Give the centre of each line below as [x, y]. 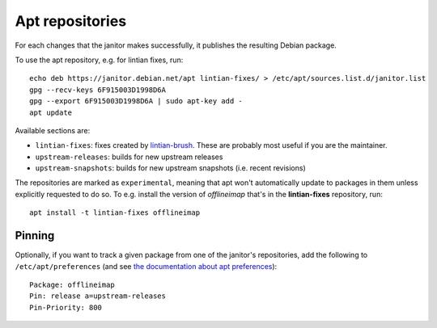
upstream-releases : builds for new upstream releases [129, 157]
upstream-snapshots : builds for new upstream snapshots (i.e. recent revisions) [171, 168]
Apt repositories [71, 21]
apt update [51, 112]
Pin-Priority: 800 [66, 307]
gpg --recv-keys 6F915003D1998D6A [98, 90]
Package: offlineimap [72, 284]
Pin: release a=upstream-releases [98, 296]
